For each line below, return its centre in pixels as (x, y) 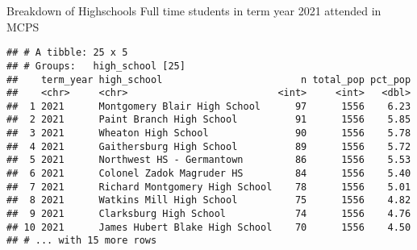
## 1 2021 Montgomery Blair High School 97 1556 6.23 (209, 106)
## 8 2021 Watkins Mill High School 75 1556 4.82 (209, 200)
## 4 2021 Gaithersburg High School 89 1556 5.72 (209, 146)
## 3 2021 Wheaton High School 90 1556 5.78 (209, 133)
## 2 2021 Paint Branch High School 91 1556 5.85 (209, 120)
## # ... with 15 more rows (82, 241)
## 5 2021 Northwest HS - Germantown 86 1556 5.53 (209, 160)
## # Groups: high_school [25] (96, 66)
